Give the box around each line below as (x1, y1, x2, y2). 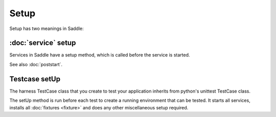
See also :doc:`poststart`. (9, 61, 63, 67)
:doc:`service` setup (9, 39, 76, 47)
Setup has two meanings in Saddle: (9, 25, 84, 32)
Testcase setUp (9, 74, 61, 83)
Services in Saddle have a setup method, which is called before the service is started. (9, 52, 190, 58)
